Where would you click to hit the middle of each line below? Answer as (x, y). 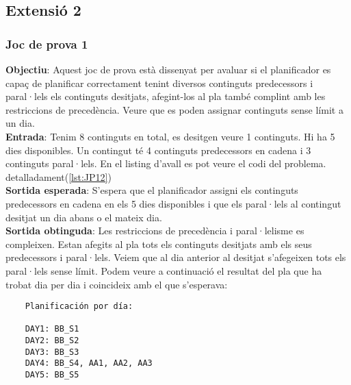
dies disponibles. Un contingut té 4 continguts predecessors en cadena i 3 (158, 150)
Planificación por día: (79, 307)
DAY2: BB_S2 (52, 341)
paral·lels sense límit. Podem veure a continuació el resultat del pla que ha (164, 270)
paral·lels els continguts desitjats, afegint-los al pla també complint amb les (166, 96)
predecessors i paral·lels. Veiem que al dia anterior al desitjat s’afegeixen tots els (176, 257)
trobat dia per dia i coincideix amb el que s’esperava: (117, 284)
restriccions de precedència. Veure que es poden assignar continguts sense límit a (174, 109)
